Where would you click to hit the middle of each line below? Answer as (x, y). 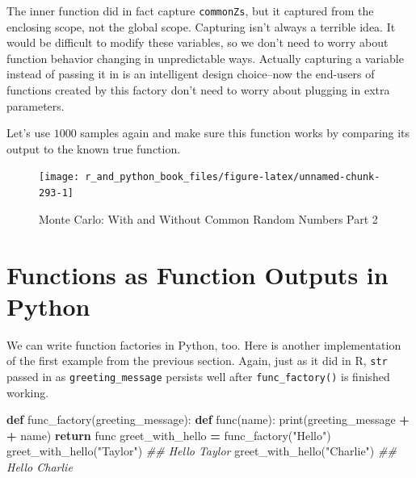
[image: (59, 177)
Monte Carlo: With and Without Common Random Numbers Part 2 (208, 218)
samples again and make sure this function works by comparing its (245, 133)
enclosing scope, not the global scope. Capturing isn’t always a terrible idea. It (201, 26)
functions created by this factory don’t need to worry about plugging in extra (198, 90)
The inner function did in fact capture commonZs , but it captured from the (190, 10)
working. (28, 392)
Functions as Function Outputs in (197, 274)
